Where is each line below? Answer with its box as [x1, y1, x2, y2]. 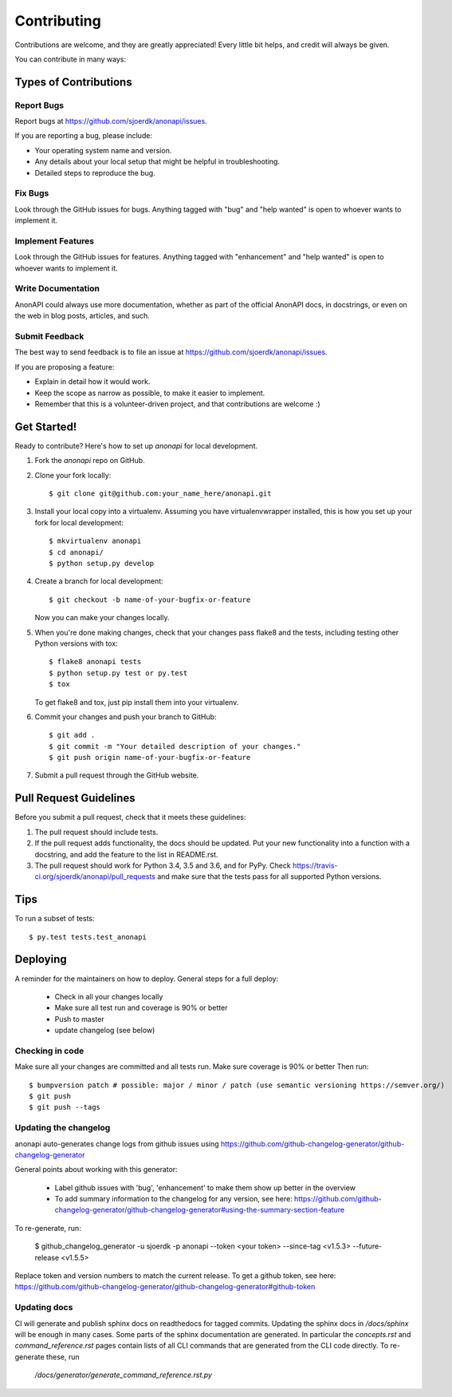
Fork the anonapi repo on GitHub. [34, 456, 145, 465]
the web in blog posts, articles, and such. [14, 311, 151, 321]
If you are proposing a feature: [14, 362, 115, 371]
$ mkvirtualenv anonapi [49, 536, 142, 546]
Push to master [54, 1014, 104, 1023]
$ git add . [49, 730, 96, 740]
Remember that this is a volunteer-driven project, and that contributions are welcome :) [34, 399, 320, 409]
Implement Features [14, 235, 95, 247]
